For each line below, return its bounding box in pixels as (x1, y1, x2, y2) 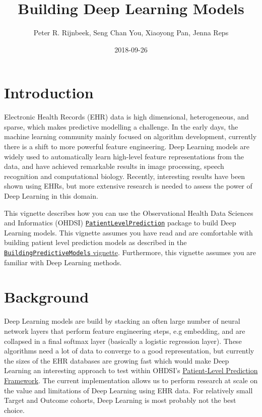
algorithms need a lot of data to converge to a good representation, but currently (4, 345, 254, 356)
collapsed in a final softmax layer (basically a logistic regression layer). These (4, 335, 242, 346)
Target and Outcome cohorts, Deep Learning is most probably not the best (4, 395, 236, 405)
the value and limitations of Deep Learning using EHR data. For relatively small (4, 385, 253, 395)
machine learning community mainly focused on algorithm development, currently (4, 131, 257, 142)
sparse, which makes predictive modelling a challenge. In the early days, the (4, 121, 238, 132)
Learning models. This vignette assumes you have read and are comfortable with (4, 227, 253, 237)
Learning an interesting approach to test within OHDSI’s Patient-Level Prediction (4, 365, 258, 376)
